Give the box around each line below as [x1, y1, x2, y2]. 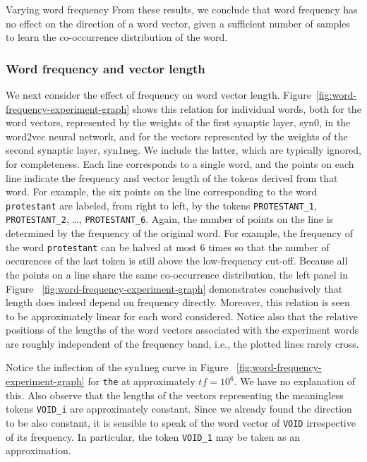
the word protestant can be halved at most [6, 239, 197, 254]
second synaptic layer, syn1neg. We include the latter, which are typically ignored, [6, 142, 362, 157]
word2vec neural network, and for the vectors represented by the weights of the [6, 128, 348, 143]
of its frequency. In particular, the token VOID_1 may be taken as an [6, 429, 300, 444]
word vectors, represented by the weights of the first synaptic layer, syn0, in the [6, 115, 351, 130]
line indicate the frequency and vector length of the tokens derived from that [6, 170, 338, 185]
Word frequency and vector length [6, 59, 205, 77]
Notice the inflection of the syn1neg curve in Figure [6, 360, 229, 375]
